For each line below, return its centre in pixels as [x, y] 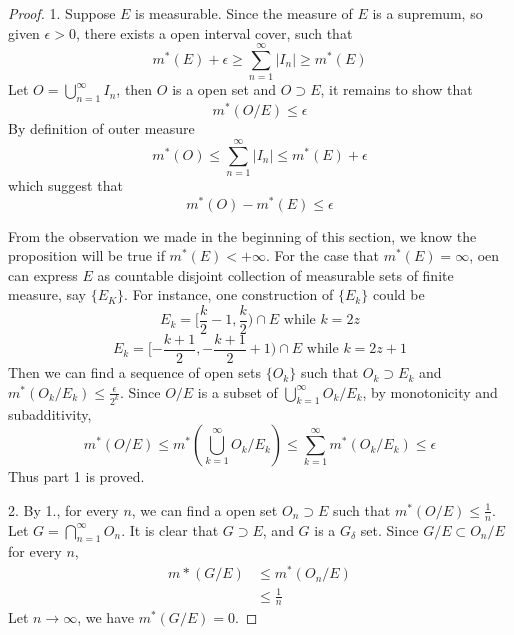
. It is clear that [170, 529]
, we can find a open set [204, 509]
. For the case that [322, 255]
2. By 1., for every [63, 509]
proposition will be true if [86, 255]
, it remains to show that [396, 89]
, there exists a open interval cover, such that [214, 32]
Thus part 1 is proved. [76, 476]
